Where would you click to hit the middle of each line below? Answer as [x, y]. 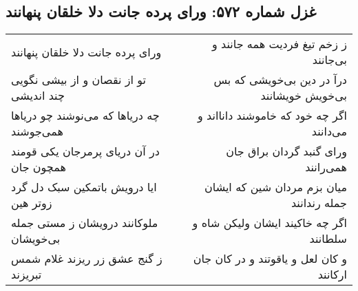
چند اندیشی [38, 96]
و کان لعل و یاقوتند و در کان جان [270, 259]
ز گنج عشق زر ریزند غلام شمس [87, 259]
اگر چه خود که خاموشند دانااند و [272, 116]
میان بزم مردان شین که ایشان [276, 187]
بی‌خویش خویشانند [304, 96]
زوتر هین [32, 203]
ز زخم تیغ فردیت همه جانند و [280, 44]
